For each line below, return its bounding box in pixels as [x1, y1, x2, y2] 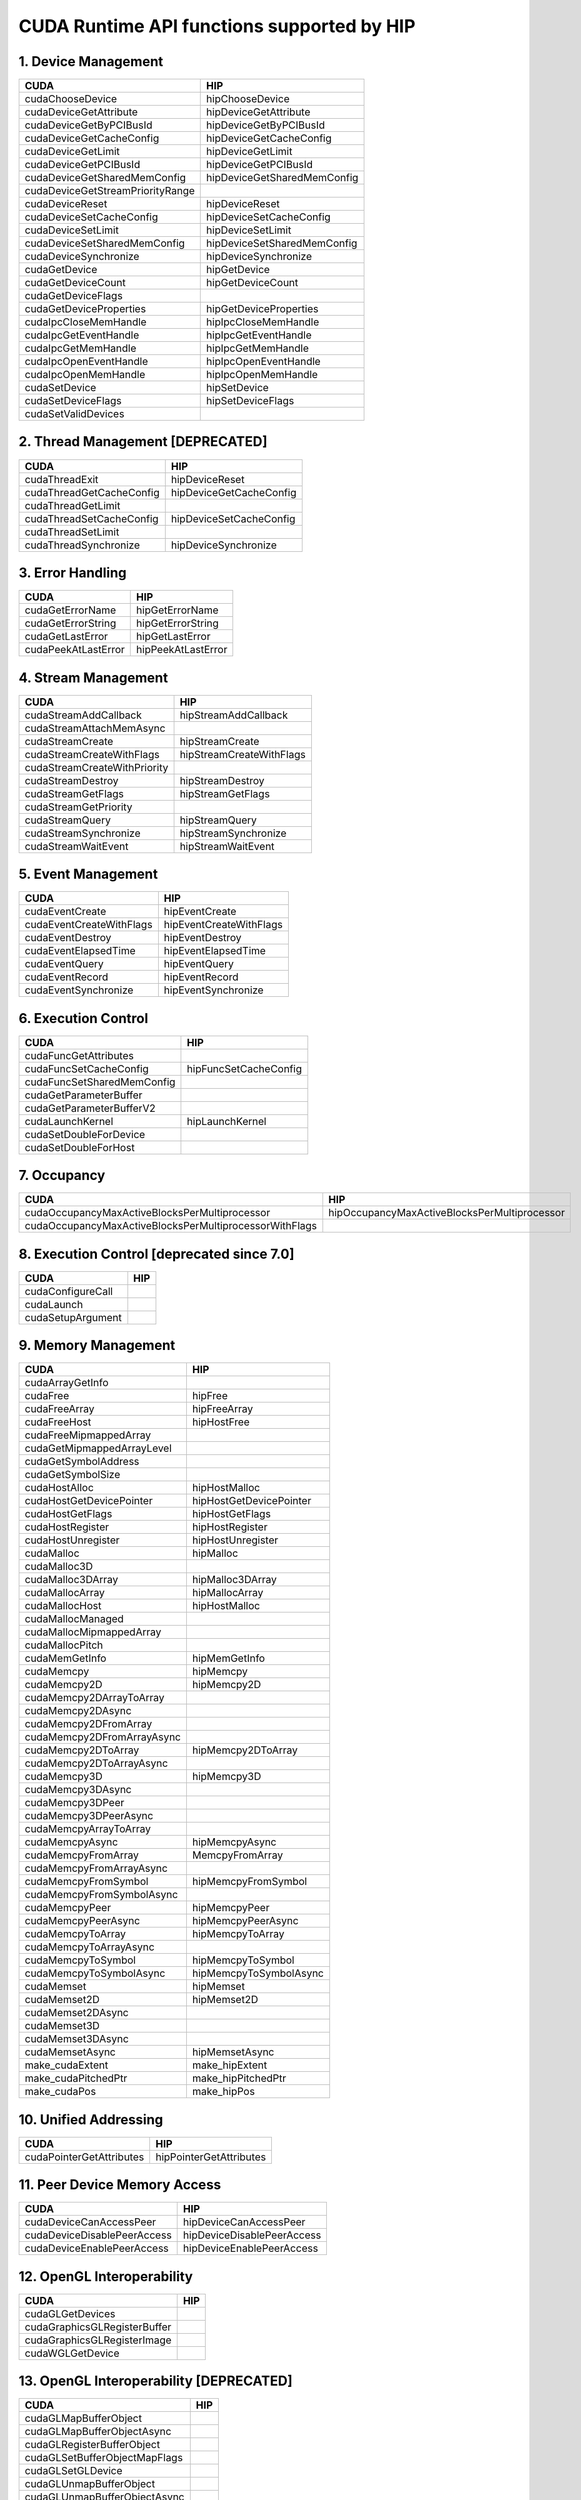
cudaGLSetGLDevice [24, 2464, 123, 2478]
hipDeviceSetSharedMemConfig [206, 236, 358, 250]
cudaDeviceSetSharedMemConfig [24, 236, 185, 250]
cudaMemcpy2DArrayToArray [24, 1691, 165, 1705]
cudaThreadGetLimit [24, 498, 121, 512]
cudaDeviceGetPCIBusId [24, 158, 141, 172]
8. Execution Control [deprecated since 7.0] [18, 1245, 295, 1262]
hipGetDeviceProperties [206, 302, 319, 316]
